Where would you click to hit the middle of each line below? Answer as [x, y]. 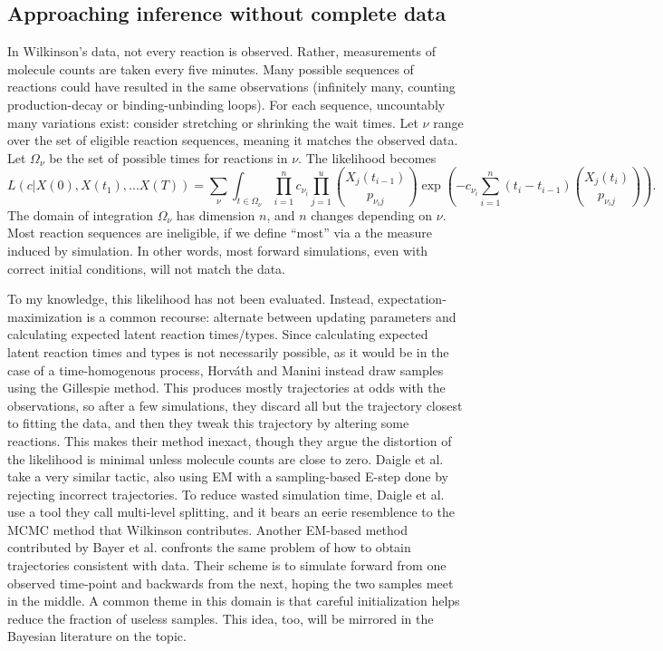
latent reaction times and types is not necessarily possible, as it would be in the [228, 351]
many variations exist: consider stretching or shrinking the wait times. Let [213, 122]
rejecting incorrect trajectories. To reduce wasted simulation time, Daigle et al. [226, 494]
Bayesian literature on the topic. [97, 636]
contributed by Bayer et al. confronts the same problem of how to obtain [209, 547]
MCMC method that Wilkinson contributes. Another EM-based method [207, 529]
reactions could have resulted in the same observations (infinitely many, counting [231, 87]
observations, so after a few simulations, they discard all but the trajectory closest [235, 405]
